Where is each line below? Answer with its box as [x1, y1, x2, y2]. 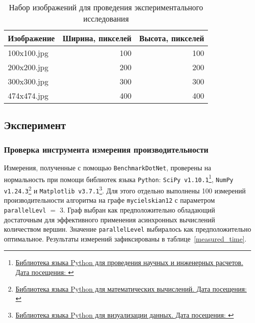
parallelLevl [4, 207, 46, 214]
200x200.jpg [8, 61, 49, 73]
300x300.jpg [8, 76, 49, 87]
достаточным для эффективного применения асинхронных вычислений [4, 214, 215, 224]
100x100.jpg [8, 47, 49, 58]
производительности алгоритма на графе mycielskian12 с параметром [4, 195, 215, 205]
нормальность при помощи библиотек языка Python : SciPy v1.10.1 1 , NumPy [4, 172, 233, 184]
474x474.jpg [8, 90, 49, 101]
